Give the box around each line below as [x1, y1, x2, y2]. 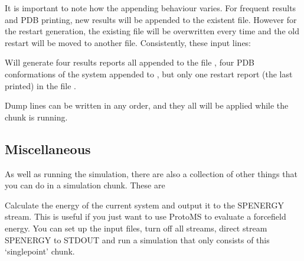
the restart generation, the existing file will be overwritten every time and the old [5, 25, 299, 37]
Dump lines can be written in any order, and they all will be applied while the [5, 99, 289, 112]
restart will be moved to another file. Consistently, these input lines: [5, 36, 251, 48]
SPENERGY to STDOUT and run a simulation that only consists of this [5, 233, 270, 246]
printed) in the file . [5, 79, 77, 92]
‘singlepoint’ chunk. [5, 245, 75, 257]
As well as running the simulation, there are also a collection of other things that [5, 167, 298, 180]
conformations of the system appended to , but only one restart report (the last [5, 67, 293, 80]
